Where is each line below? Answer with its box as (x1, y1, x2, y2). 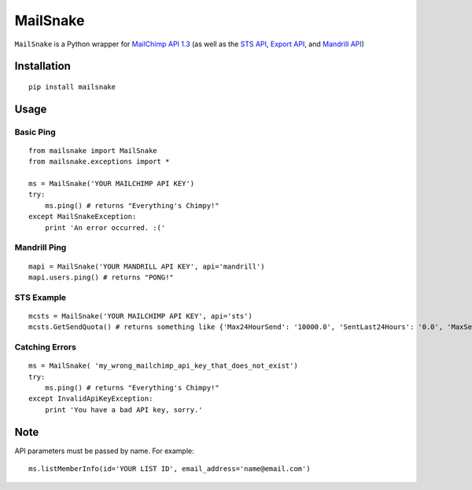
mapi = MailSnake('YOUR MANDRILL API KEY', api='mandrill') (28, 261, 265, 271)
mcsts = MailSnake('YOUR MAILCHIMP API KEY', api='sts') (28, 311, 253, 320)
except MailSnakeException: (28, 212, 137, 221)
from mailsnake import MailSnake (28, 146, 157, 155)
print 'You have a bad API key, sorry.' (44, 405, 204, 414)
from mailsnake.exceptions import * (28, 157, 170, 166)
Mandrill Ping (14, 242, 67, 253)
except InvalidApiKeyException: (28, 394, 153, 404)
